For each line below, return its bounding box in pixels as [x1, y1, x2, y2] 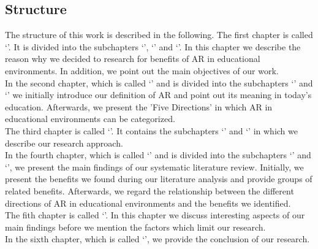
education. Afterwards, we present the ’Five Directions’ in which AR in [5, 100, 273, 113]
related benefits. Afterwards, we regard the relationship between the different [5, 184, 294, 197]
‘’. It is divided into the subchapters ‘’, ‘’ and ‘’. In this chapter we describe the [5, 40, 301, 53]
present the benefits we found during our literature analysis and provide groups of [5, 172, 312, 185]
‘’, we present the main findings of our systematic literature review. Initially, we [5, 160, 304, 173]
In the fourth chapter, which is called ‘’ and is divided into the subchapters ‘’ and [5, 148, 311, 161]
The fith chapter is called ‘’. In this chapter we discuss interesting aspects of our [5, 209, 305, 221]
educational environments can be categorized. [5, 112, 175, 125]
